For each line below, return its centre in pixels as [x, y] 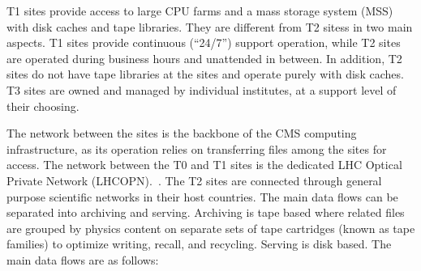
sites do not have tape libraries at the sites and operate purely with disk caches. [205, 74]
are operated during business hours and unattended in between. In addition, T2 [204, 58]
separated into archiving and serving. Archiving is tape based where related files [206, 212]
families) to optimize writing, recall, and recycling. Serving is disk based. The [199, 244]
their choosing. [43, 106]
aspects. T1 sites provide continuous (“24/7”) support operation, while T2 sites [204, 42]
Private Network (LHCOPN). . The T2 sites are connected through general [194, 180]
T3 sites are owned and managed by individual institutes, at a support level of [202, 89]
